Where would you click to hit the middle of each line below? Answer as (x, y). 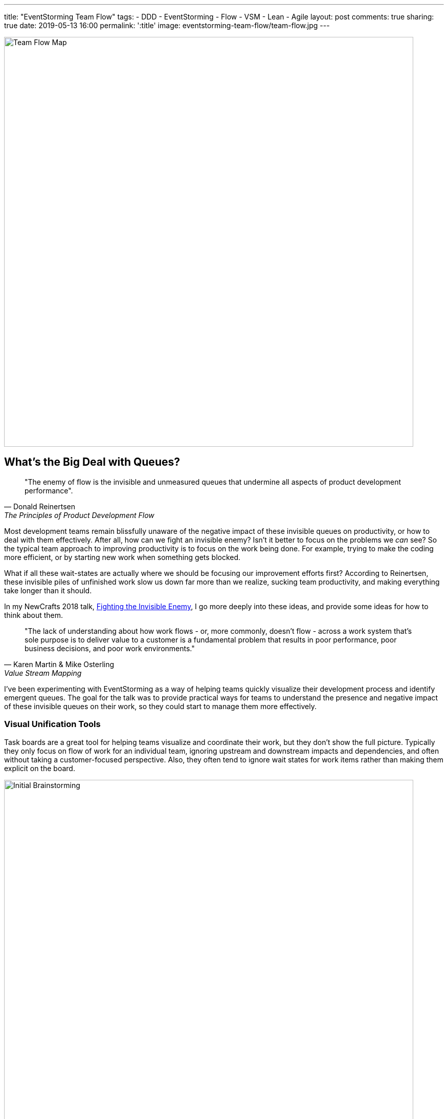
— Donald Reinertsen (40, 506)
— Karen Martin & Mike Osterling (59, 664)
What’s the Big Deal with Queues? (92, 462)
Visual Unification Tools (52, 724)
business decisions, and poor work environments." (110, 648)
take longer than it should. (48, 590)
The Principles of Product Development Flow (79, 515)
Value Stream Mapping (43, 673)
